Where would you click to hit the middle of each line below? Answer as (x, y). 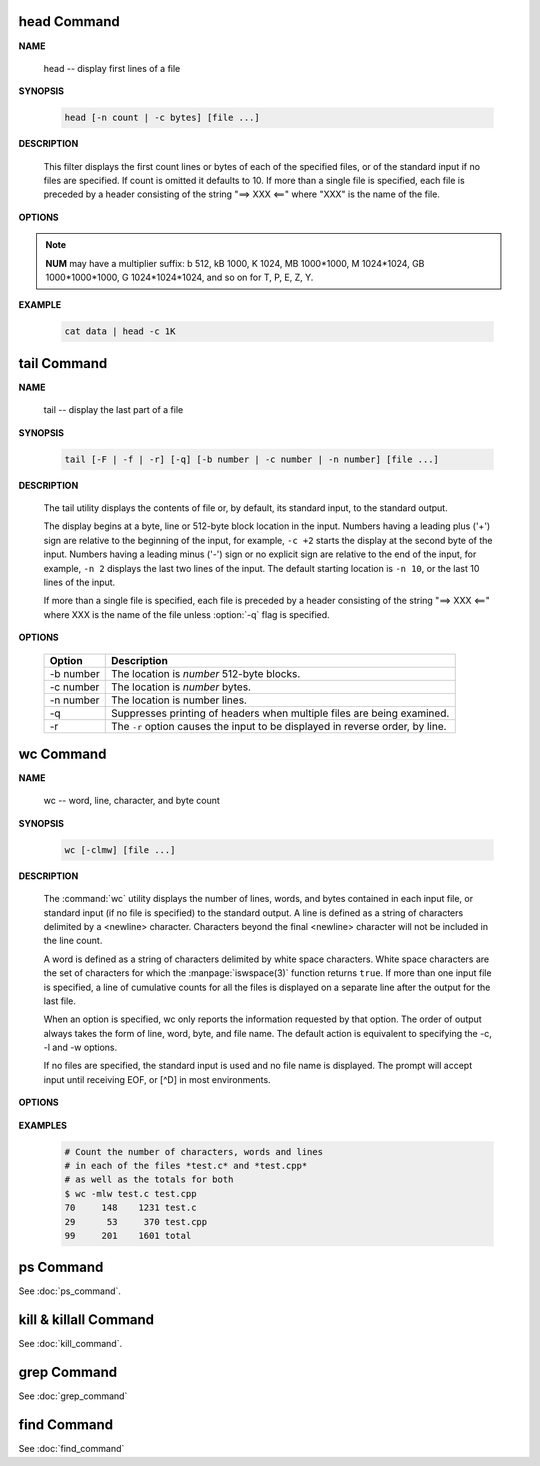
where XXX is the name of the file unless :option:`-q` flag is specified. (186, 614)
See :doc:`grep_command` (73, 1396)
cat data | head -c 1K (120, 331)
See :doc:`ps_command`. (70, 1291)
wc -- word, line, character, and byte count (131, 801)
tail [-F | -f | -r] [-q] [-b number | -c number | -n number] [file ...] (252, 459)
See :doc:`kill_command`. (70, 1344)
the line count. (73, 941)
